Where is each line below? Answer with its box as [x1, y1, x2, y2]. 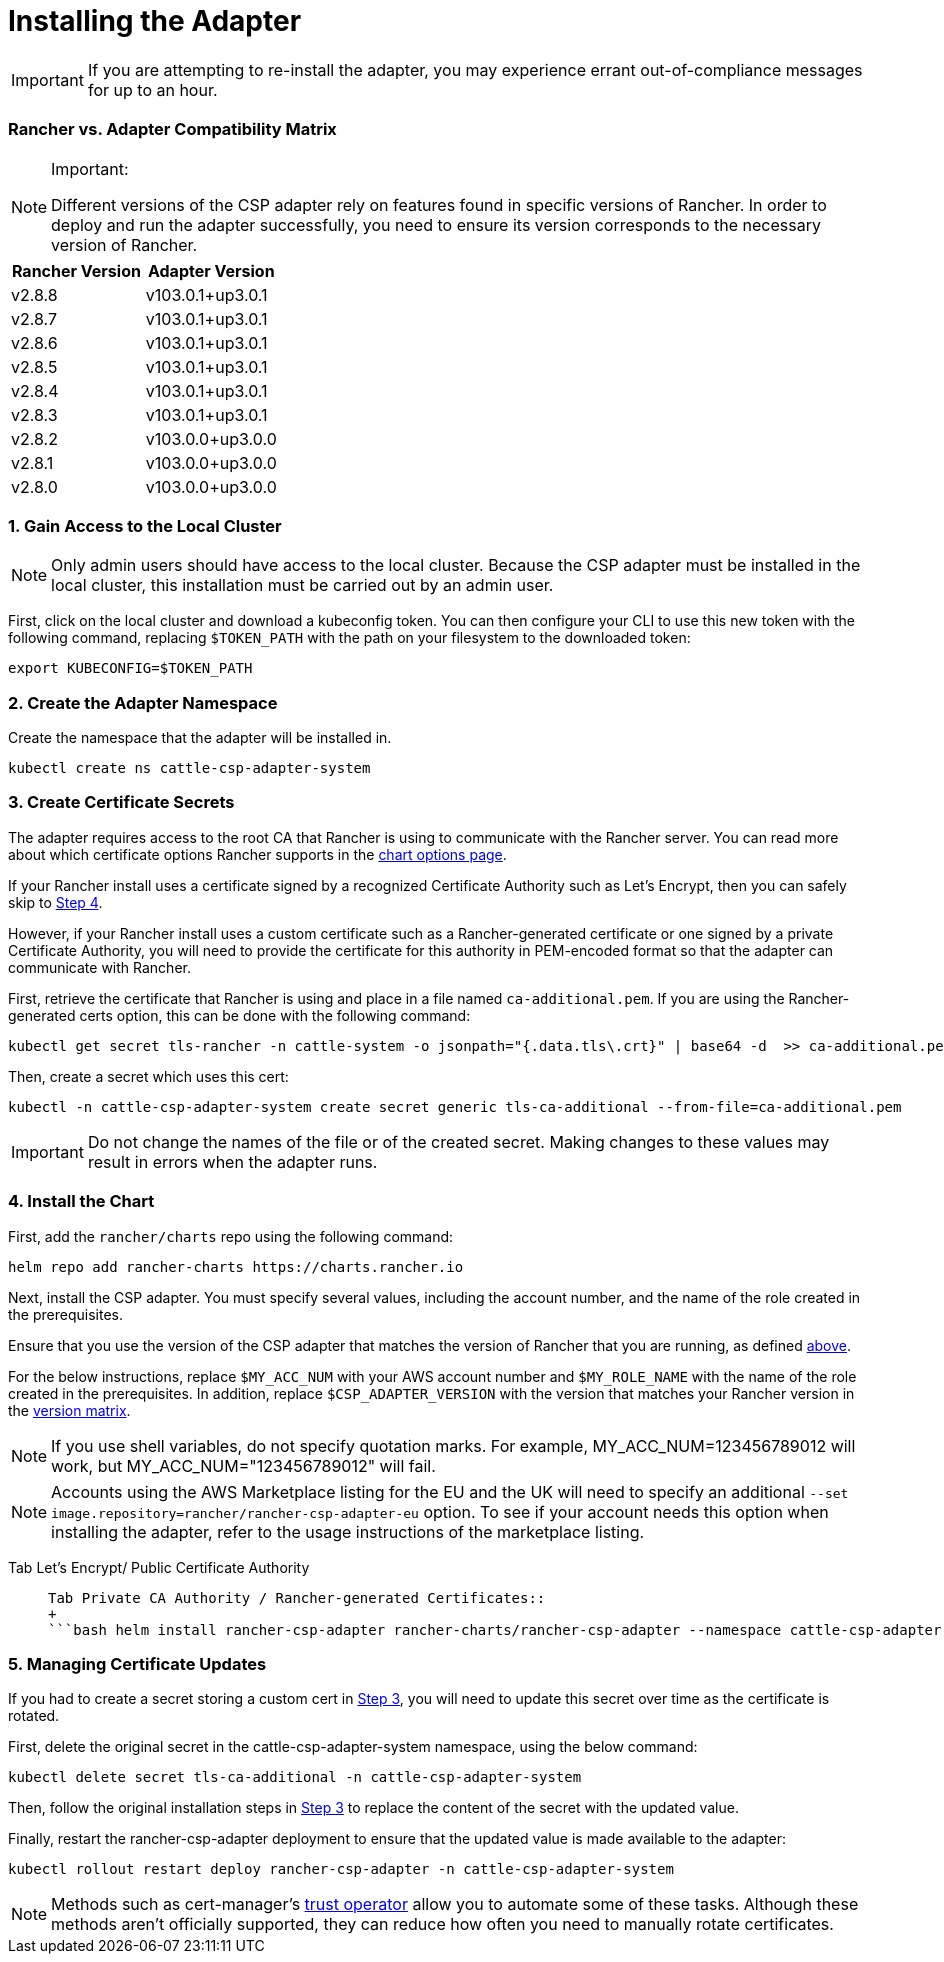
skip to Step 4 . [8, 893, 103, 911]
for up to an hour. [87, 79, 218, 100]
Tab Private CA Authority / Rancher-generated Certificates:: [48, 1589, 546, 1606]
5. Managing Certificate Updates [8, 1653, 267, 1674]
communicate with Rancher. [8, 958, 191, 976]
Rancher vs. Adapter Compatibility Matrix [8, 119, 337, 140]
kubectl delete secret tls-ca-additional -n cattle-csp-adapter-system [8, 1769, 582, 1786]
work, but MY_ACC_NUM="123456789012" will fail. [51, 1455, 436, 1476]
